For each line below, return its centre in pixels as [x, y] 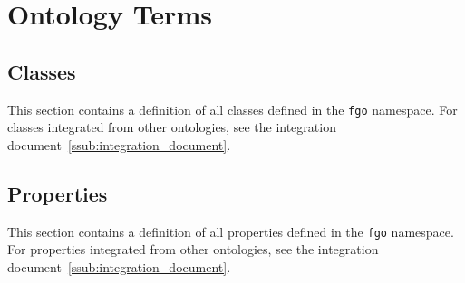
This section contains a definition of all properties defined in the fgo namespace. [231, 231]
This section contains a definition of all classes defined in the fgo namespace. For [232, 109]
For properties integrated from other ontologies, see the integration [193, 249]
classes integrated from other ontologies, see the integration [172, 127]
